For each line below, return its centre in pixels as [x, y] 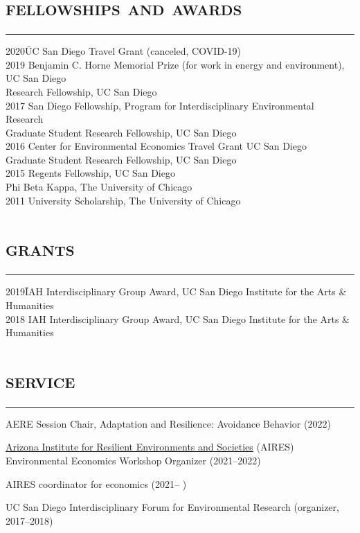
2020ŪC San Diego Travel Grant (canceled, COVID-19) [124, 51]
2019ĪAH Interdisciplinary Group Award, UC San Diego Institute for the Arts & [176, 291]
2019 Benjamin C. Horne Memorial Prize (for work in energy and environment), [175, 64]
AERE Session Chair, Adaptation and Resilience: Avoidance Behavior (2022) [168, 423]
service [40, 379]
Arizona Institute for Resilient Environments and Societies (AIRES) [150, 447]
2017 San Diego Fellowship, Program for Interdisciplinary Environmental [160, 105]
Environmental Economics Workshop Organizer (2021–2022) [133, 461]
